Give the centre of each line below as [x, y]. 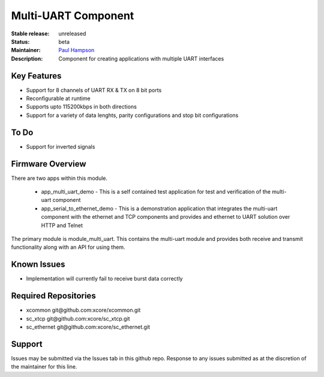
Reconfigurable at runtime [58, 98]
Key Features [36, 76]
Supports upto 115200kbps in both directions [82, 107]
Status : [20, 41]
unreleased [72, 34]
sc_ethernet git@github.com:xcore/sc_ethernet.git [88, 327]
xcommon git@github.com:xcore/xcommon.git [83, 310]
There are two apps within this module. [59, 178]
